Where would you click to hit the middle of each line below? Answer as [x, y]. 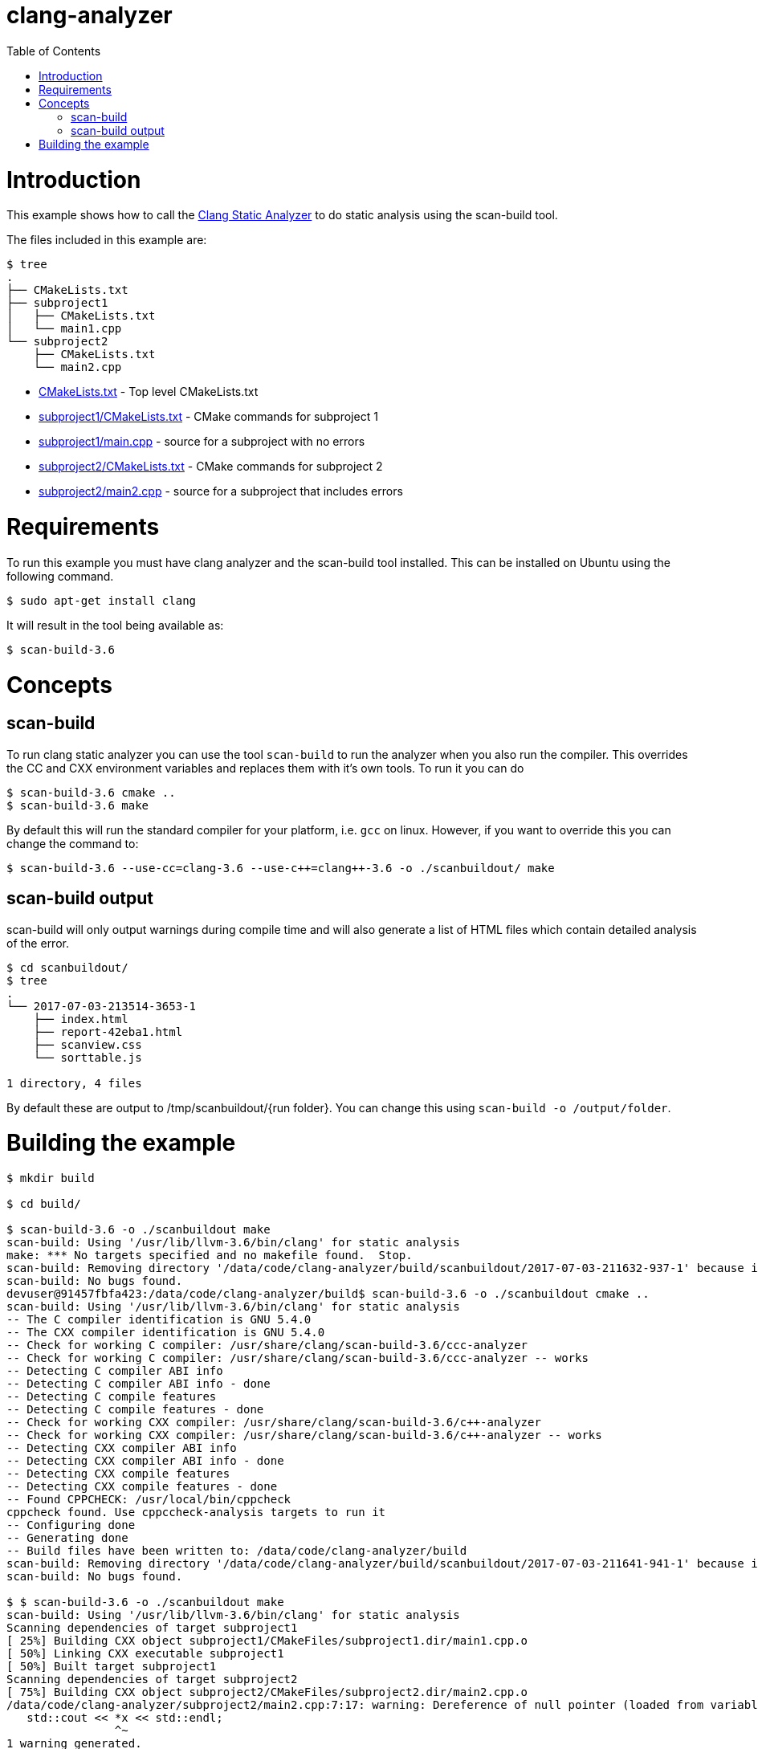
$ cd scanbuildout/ [67, 967]
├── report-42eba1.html [108, 1031]
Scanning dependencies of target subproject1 [152, 1628]
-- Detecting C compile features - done [135, 1410]
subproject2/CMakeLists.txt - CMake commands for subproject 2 [211, 467]
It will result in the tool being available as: [115, 625]
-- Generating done [67, 1538]
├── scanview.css [88, 1044]
